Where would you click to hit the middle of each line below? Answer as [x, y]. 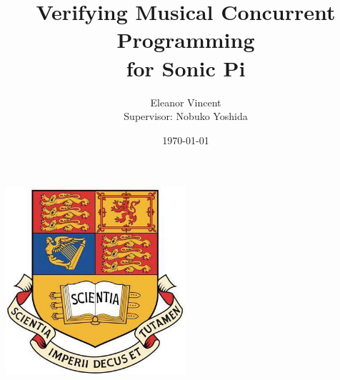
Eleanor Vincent [186, 102]
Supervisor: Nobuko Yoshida [186, 116]
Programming [186, 40]
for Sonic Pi [186, 67]
